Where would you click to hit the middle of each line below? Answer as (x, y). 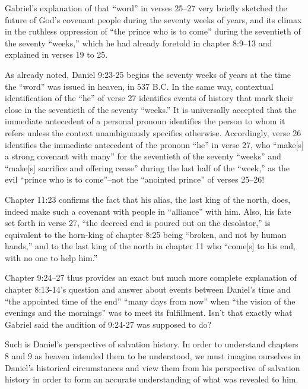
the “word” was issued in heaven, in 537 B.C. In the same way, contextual (139, 86)
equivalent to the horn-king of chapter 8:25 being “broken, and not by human (146, 234)
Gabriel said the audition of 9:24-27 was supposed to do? (108, 324)
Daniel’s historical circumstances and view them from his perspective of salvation (153, 367)
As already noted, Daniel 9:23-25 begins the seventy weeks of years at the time (148, 74)
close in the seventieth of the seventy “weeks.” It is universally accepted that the (151, 109)
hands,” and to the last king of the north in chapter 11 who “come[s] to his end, (150, 246)
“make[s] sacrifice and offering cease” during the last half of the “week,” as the (147, 167)
